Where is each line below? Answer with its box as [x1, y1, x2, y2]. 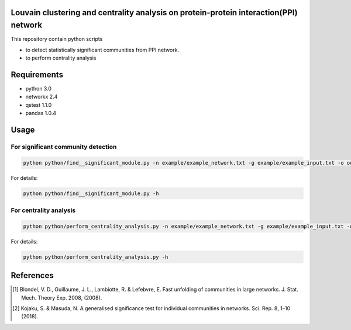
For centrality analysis [11, 206, 76, 214]
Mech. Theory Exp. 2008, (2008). [21, 294, 102, 301]
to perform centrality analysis [25, 54, 97, 61]
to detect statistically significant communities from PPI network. [25, 46, 180, 53]
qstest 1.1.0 [25, 101, 52, 108]
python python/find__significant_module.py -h [23, 190, 159, 197]
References [11, 270, 54, 280]
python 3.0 [25, 85, 52, 92]
